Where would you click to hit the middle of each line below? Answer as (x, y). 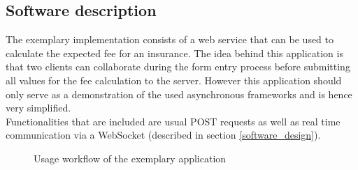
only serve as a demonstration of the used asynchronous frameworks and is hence (179, 94)
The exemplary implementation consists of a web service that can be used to (170, 39)
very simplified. (38, 108)
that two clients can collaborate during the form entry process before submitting (178, 67)
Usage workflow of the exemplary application (130, 158)
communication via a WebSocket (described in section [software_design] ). (163, 135)
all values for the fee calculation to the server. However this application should (174, 80)
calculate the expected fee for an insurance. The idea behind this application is (174, 53)
